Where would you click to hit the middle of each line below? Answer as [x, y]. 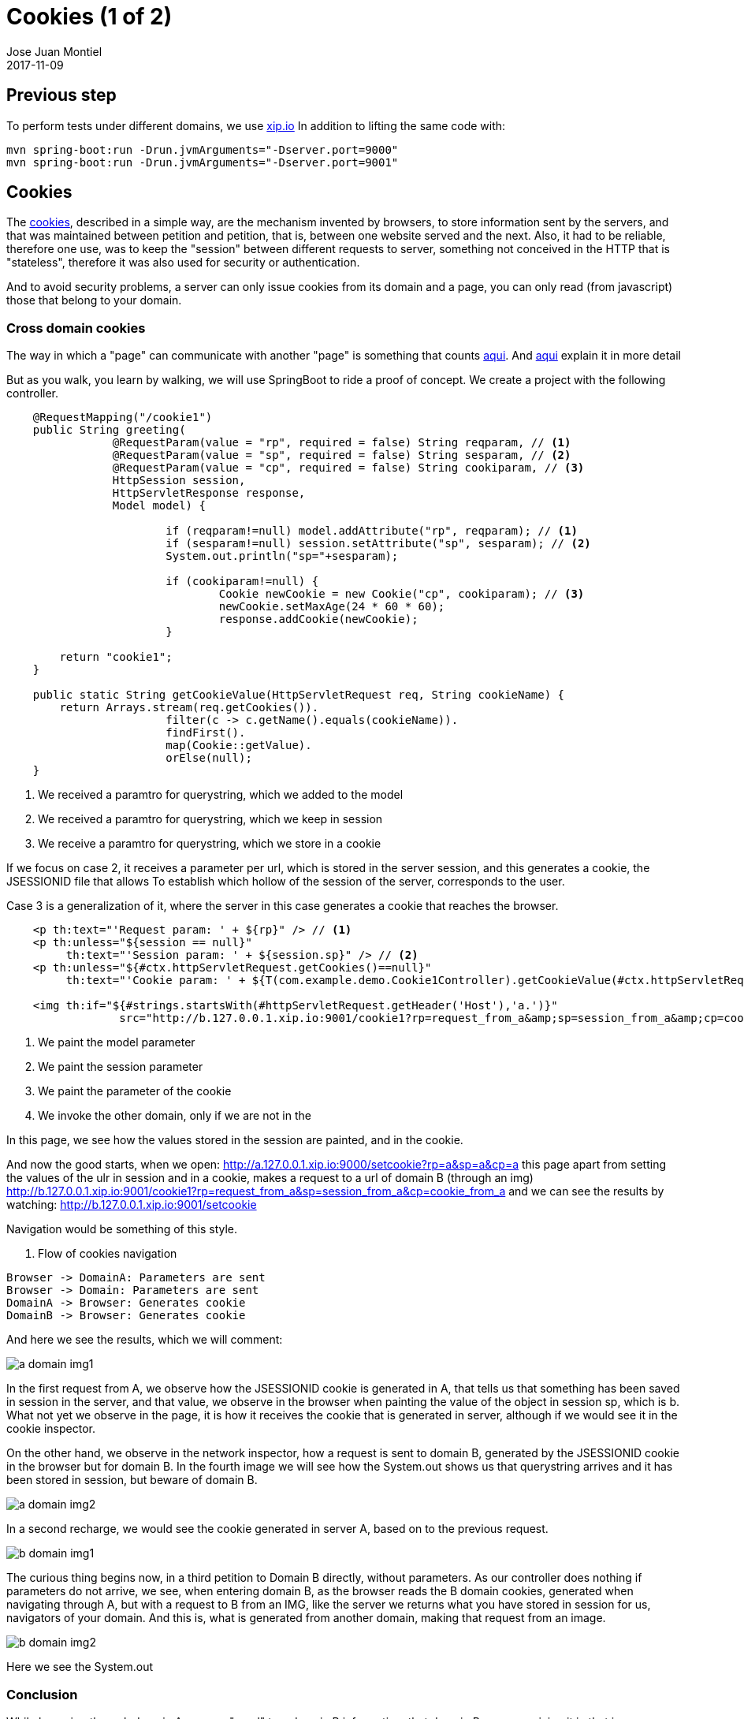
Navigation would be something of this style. [122, 1229]
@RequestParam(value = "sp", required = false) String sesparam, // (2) [342, 455]
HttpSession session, [179, 481]
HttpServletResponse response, [209, 493]
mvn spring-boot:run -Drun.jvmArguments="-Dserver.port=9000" [203, 149]
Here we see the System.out [80, 1667]
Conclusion [42, 1694]
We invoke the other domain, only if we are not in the [175, 1116]
